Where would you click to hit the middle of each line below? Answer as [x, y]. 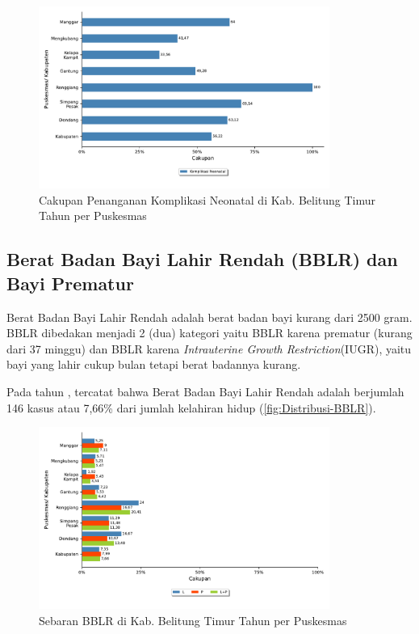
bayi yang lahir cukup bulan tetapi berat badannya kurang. [154, 364]
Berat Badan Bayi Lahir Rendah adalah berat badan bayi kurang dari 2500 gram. [209, 317]
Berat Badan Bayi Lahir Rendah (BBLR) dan [202, 259]
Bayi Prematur [70, 283]
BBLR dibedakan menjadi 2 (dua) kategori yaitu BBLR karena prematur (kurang [209, 333]
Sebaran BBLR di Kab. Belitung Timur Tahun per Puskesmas [193, 620]
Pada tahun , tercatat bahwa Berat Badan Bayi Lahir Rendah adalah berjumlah [205, 391]
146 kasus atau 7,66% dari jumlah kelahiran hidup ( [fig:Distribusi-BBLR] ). [191, 407]
